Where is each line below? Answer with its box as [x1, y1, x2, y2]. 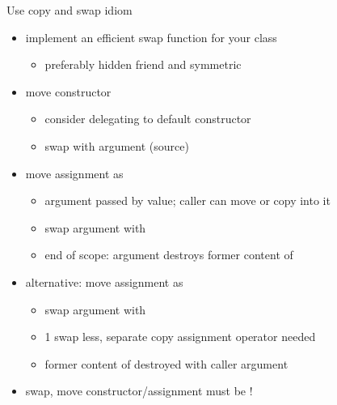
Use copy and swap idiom [6, 2, 133, 18]
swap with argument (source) [44, 137, 189, 154]
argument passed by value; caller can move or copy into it [44, 192, 331, 209]
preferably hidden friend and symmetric [44, 56, 242, 73]
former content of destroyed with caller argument [44, 355, 289, 372]
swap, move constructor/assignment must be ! [25, 382, 253, 399]
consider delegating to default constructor [44, 110, 251, 127]
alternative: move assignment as [25, 273, 183, 290]
